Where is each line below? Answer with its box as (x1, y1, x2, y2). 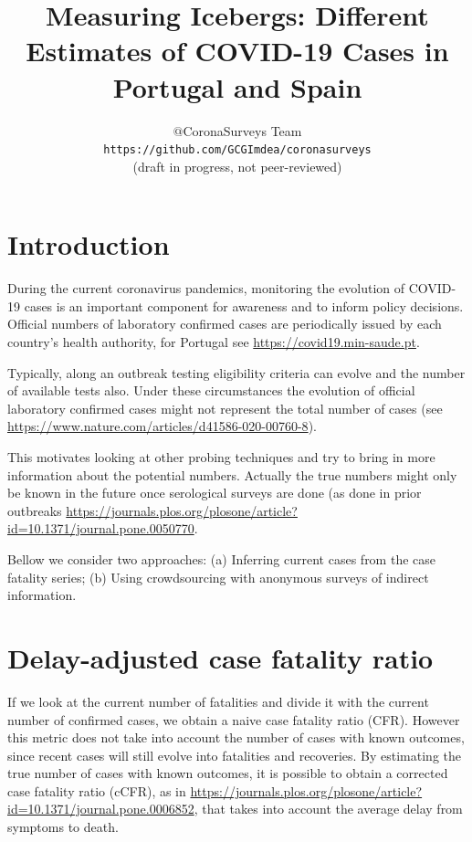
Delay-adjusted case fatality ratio (7, 638, 434, 676)
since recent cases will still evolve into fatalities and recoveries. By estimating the (7, 745, 461, 764)
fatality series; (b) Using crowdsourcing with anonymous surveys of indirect (7, 567, 429, 586)
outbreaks (7, 500, 62, 520)
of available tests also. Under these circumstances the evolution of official (7, 381, 415, 400)
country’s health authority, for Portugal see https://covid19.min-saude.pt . (7, 332, 420, 352)
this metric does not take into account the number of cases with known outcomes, (7, 728, 465, 747)
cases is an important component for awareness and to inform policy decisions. (24, 296, 464, 315)
